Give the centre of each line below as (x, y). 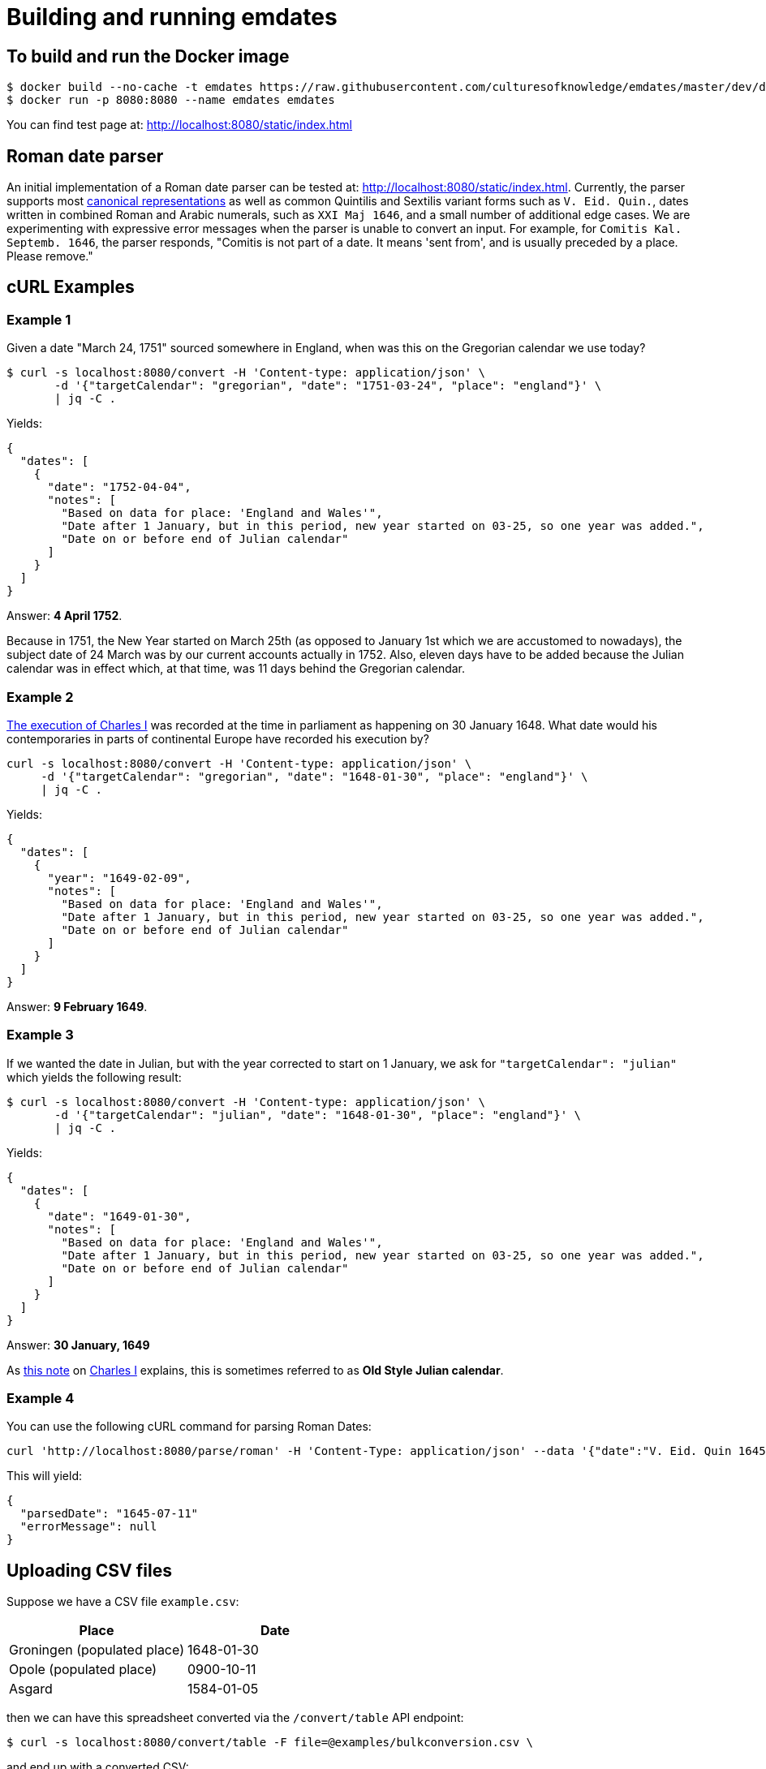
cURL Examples (71, 287)
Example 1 (39, 319)
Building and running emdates (172, 17)
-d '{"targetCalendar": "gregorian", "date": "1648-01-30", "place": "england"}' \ (314, 776)
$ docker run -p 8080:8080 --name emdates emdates (171, 100)
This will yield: (45, 1476)
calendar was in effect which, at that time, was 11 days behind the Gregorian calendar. (236, 669)
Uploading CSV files (89, 1570)
